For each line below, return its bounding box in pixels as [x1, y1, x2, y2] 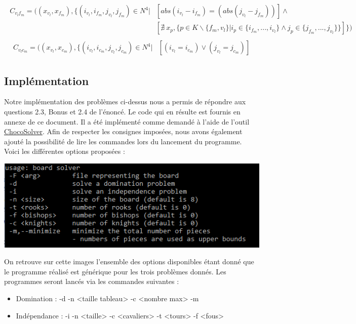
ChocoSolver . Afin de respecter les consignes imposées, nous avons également [4, 126, 243, 137]
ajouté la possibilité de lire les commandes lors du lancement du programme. [4, 136, 242, 146]
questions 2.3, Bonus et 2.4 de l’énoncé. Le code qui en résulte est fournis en [4, 106, 241, 116]
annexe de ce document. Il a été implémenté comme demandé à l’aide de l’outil [4, 116, 250, 127]
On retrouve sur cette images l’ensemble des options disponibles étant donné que [4, 256, 254, 267]
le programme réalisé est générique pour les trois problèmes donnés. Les [4, 266, 226, 276]
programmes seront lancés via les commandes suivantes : [4, 276, 179, 287]
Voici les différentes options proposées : [4, 146, 125, 156]
